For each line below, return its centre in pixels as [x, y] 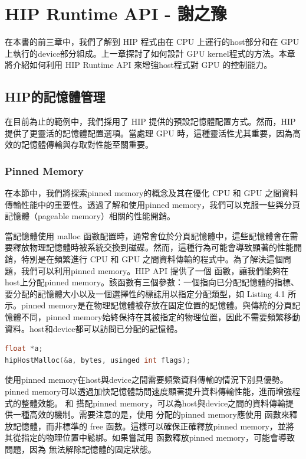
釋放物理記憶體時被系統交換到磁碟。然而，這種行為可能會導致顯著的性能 [153, 247]
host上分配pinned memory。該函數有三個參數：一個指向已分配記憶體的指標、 [152, 282]
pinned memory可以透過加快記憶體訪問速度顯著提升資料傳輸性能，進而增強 [149, 391]
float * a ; [24, 349]
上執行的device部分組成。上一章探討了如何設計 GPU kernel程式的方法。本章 [150, 53]
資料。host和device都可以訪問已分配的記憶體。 [94, 328]
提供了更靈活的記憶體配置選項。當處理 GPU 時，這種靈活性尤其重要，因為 [149, 133]
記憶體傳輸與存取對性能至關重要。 [87, 144]
